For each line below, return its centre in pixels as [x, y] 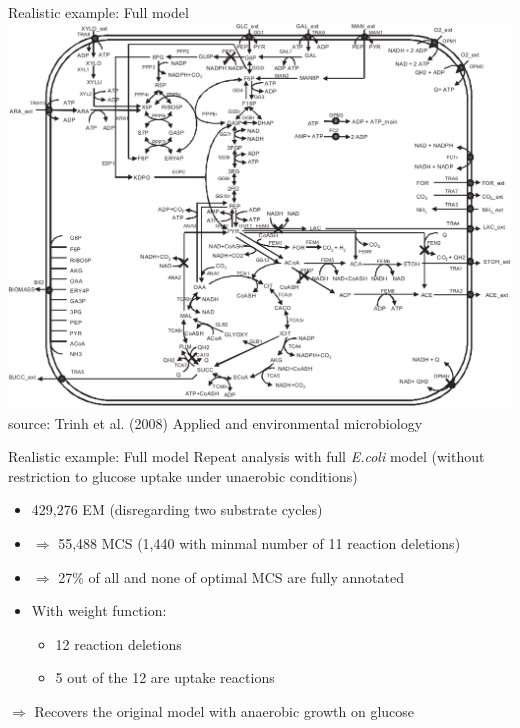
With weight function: [99, 610]
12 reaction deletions [118, 643]
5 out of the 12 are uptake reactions [165, 677]
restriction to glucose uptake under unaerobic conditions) [183, 475]
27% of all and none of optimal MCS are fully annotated [231, 576]
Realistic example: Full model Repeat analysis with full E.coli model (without [246, 456]
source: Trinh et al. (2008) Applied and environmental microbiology [215, 422]
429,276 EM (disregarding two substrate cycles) [177, 509]
